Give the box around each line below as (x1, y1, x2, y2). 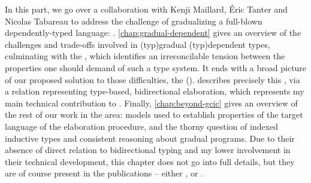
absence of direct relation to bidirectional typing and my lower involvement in (5, 144, 291, 156)
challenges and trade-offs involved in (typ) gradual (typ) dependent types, (5, 38, 270, 50)
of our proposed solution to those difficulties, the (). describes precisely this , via (5, 73, 300, 86)
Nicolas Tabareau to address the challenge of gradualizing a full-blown (5, 14, 262, 27)
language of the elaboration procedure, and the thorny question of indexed (5, 120, 279, 132)
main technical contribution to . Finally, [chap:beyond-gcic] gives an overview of (5, 96, 298, 109)
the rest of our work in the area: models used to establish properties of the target (5, 108, 303, 121)
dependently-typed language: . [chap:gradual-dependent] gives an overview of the (5, 26, 301, 39)
